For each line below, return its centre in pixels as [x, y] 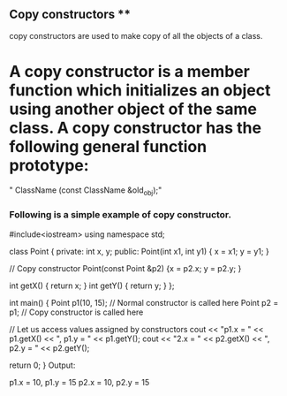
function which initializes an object [140, 90]
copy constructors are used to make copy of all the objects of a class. [136, 35]
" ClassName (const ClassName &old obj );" [86, 191]
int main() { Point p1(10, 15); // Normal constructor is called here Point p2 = [144, 302]
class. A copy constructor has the [136, 128]
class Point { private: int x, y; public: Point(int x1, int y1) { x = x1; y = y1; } [139, 251]
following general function [108, 147]
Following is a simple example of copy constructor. [121, 215]
